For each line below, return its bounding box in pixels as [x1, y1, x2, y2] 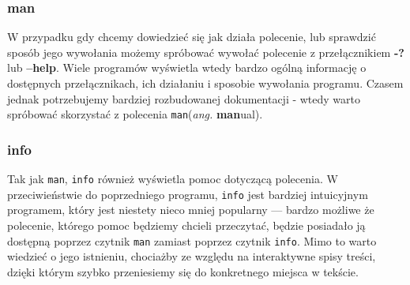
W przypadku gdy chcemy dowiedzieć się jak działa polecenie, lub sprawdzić [7, 28, 376, 45]
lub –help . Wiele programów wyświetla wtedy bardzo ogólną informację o [7, 59, 367, 76]
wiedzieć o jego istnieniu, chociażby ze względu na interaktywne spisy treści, [7, 248, 376, 264]
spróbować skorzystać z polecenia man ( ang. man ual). [7, 106, 263, 122]
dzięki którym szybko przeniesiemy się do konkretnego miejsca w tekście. [7, 263, 359, 279]
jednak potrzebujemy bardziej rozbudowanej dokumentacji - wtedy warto [7, 90, 361, 107]
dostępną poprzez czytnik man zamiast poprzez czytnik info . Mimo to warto [7, 232, 377, 249]
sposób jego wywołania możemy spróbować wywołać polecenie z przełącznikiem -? [7, 43, 404, 60]
